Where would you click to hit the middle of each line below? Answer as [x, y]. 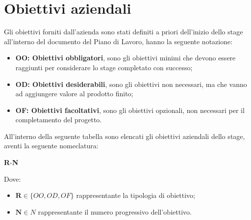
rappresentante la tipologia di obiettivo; [136, 195]
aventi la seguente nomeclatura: [51, 146]
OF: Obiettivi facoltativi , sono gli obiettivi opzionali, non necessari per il [130, 110]
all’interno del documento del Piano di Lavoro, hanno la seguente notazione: [118, 41]
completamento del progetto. [59, 120]
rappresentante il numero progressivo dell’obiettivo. [115, 211]
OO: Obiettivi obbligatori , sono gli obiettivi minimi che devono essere [125, 58]
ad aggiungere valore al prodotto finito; [74, 94]
